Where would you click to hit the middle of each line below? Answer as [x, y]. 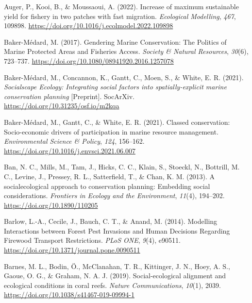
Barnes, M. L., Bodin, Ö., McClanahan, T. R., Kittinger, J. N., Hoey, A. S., [117, 266]
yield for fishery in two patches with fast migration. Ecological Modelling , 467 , [120, 16]
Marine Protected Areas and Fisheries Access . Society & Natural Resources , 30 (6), [126, 51]
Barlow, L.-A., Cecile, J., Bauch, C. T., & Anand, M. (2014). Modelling [111, 221]
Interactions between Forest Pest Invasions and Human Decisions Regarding [117, 230]
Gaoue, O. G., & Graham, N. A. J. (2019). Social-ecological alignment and [115, 276]
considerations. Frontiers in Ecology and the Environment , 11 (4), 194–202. [114, 195]
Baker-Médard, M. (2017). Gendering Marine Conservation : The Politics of [115, 42]
